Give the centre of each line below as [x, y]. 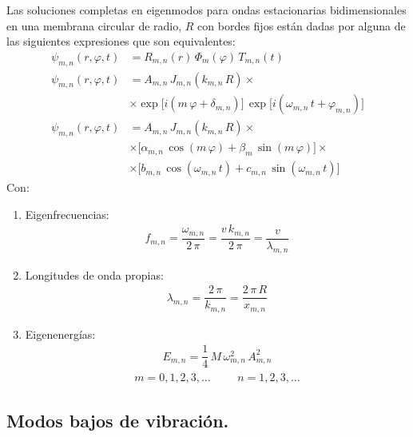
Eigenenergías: [60, 334]
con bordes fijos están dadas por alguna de [302, 25]
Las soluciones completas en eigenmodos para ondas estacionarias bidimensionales [206, 10]
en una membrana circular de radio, [94, 25]
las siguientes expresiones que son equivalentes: [121, 41]
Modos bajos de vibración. [118, 420]
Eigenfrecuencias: [67, 214]
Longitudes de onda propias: [94, 274]
